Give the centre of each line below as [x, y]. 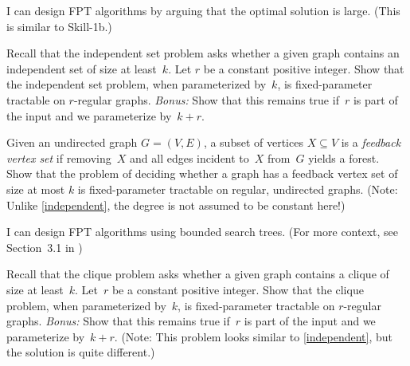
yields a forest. [344, 157]
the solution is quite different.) [81, 352]
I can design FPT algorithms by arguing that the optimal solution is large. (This [203, 10]
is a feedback [371, 142]
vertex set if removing [59, 157]
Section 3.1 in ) [45, 247]
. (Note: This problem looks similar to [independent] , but [254, 336]
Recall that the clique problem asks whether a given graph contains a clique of [198, 274]
